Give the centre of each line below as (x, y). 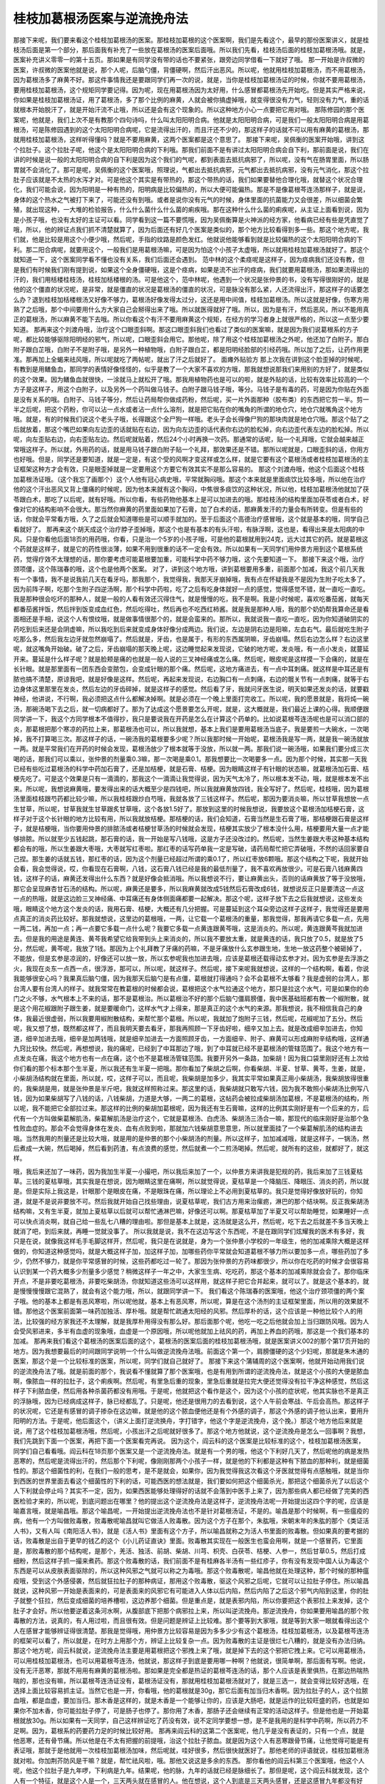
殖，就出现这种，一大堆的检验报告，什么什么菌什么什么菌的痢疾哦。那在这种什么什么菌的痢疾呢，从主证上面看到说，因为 (191, 210)
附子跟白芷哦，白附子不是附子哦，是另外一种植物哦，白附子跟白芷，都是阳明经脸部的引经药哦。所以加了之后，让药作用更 (191, 349)
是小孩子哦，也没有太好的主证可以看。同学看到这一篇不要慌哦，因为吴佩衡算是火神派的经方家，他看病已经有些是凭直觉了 (191, 219)
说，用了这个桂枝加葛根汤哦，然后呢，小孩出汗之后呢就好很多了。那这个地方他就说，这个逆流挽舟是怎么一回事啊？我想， (191, 1431)
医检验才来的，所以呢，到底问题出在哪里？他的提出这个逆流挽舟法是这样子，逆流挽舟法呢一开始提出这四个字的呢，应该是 (191, 1501)
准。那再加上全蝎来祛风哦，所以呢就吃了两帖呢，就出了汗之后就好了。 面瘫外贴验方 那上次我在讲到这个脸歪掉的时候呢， (190, 360)
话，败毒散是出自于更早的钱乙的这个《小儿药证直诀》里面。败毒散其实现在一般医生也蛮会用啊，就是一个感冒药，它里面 (188, 1541)
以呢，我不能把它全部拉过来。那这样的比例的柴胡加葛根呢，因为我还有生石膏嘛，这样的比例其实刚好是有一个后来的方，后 (191, 1108)
